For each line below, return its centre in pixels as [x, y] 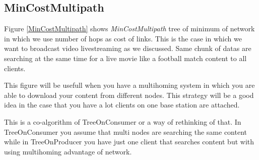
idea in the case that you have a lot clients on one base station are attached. [122, 105]
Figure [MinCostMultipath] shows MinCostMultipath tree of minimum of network [129, 29]
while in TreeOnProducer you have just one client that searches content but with [129, 142]
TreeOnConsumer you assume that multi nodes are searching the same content [126, 131]
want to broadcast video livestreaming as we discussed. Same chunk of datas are [128, 48]
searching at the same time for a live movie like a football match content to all [125, 58]
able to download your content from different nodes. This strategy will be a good [129, 95]
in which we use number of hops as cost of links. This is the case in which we [123, 38]
